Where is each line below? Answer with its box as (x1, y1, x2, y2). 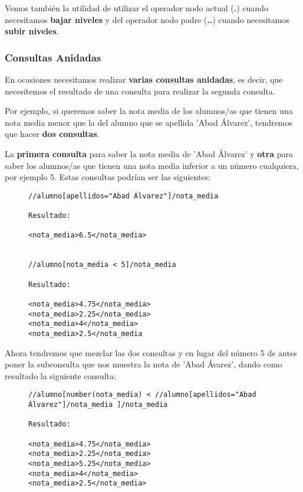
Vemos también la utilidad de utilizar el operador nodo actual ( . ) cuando (5, 2, 268, 14)
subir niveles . (5, 25, 59, 37)
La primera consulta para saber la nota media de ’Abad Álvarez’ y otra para (5, 147, 293, 159)
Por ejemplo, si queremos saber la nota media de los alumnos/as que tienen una (5, 105, 293, 117)
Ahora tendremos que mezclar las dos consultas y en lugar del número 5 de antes (5, 346, 297, 359)
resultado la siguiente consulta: (5, 369, 116, 382)
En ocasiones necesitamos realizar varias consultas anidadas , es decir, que (5, 73, 283, 85)
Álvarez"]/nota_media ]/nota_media (28, 400, 168, 409)
